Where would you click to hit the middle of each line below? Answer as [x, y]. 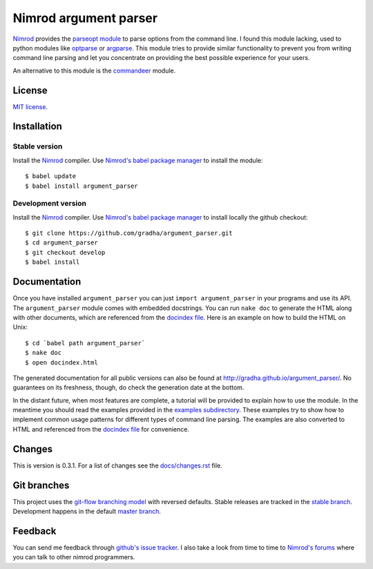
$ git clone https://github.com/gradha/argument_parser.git [129, 233]
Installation [37, 127]
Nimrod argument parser [85, 18]
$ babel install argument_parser [82, 186]
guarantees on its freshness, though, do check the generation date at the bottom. [128, 387]
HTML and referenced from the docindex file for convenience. [101, 429]
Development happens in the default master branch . [87, 512]
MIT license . [30, 106]
